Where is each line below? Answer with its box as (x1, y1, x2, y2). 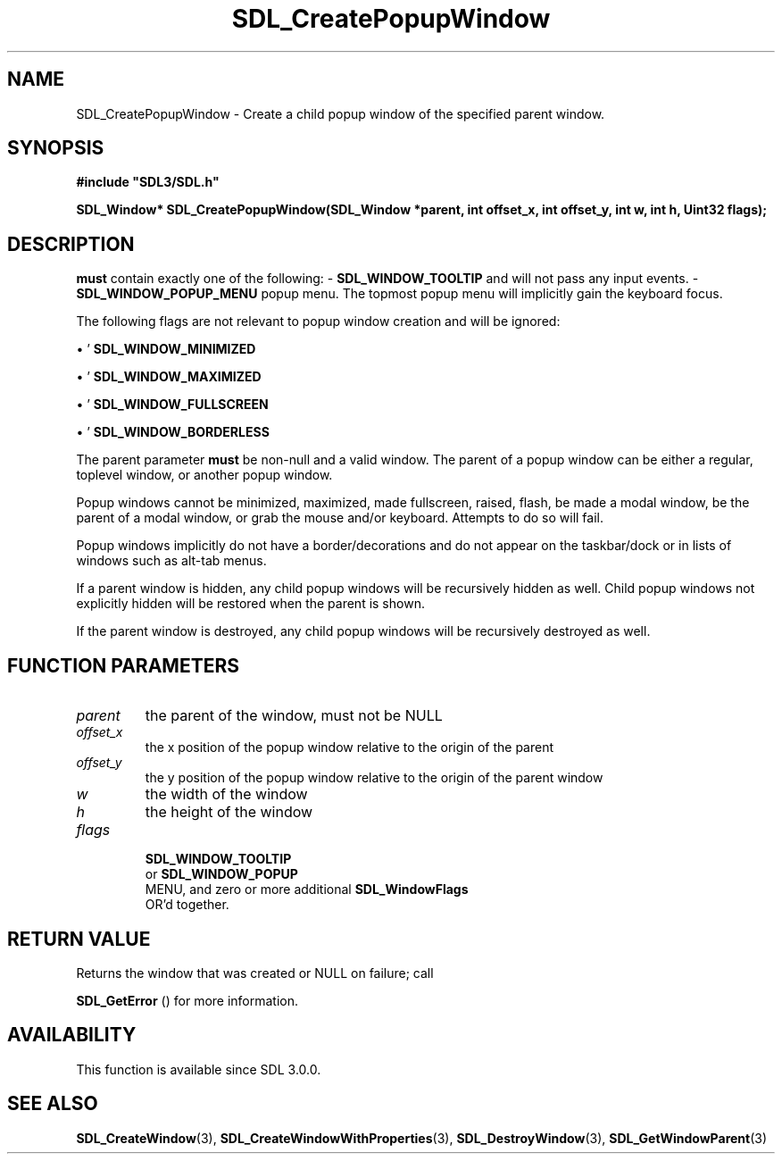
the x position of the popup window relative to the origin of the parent (145, 739, 554, 756)
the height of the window (145, 803, 313, 822)
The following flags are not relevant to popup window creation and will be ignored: (76, 313, 561, 330)
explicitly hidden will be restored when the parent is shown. (76, 596, 425, 612)
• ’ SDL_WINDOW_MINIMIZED (76, 341, 256, 357)
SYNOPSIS (7, 137, 104, 160)
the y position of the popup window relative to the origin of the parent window (145, 770, 603, 786)
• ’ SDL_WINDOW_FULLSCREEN (76, 397, 269, 413)
